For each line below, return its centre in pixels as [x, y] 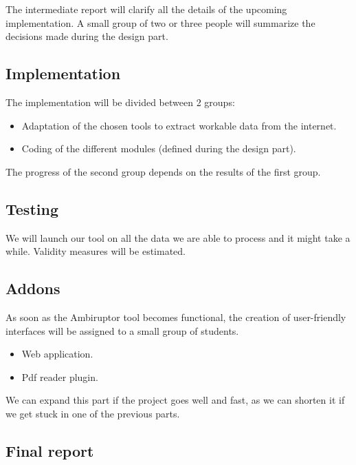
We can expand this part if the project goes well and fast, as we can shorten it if [175, 400]
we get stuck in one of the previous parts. [93, 413]
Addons [33, 288]
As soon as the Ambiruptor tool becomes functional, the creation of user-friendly [176, 317]
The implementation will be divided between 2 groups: [120, 102]
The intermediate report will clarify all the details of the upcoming [146, 9]
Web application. [57, 354]
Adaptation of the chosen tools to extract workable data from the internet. [179, 125]
